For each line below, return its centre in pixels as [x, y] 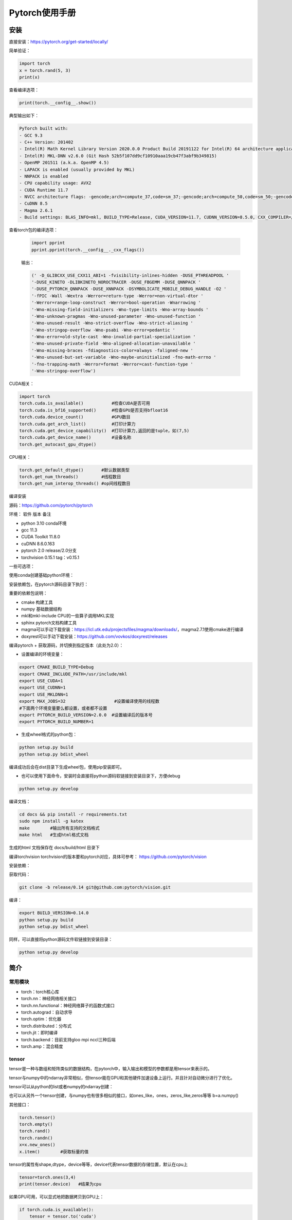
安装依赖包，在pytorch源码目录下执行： [49, 584]
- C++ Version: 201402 [46, 142]
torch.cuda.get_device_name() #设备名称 [75, 437]
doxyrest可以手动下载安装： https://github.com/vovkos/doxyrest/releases [94, 636]
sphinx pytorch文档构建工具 [49, 623]
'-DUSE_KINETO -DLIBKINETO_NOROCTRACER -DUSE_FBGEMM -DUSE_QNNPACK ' [116, 282]
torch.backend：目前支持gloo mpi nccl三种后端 [68, 1039]
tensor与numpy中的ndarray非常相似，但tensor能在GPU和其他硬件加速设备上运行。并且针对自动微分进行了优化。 [122, 1078]
